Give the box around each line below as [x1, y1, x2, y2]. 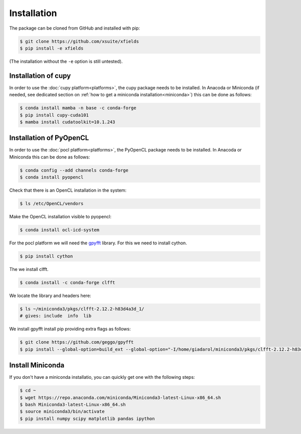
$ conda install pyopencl [20, 175, 84, 180]
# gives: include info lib [20, 313, 92, 319]
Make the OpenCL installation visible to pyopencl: [9, 214, 112, 220]
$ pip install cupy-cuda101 [20, 112, 89, 118]
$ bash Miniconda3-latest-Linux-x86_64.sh [20, 402, 126, 407]
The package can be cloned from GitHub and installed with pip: [9, 25, 140, 31]
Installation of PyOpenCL [9, 133, 89, 142]
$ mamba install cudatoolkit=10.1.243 [20, 119, 115, 125]
